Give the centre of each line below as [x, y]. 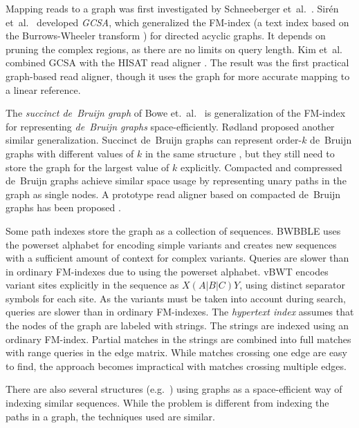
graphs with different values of [70, 153]
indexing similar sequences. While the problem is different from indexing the [167, 403]
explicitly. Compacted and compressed [261, 167]
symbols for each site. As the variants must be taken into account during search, [176, 298]
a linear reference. [43, 89]
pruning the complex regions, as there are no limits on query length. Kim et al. [174, 49]
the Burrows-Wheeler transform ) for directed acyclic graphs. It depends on [166, 36]
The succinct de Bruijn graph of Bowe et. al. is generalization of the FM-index [176, 113]
